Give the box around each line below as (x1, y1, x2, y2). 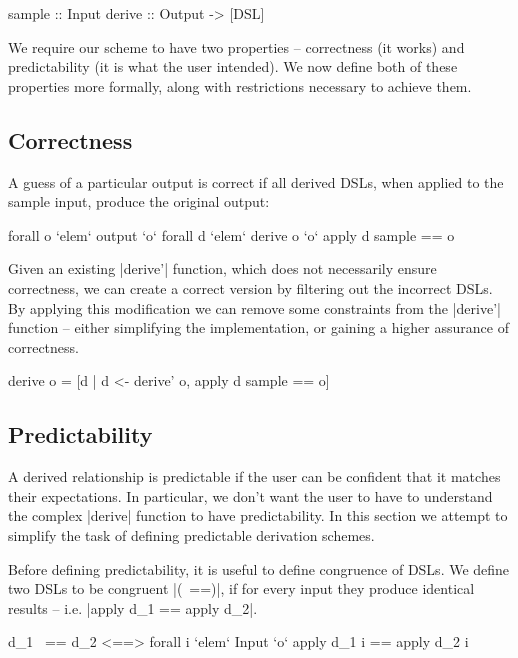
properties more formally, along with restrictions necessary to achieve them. (8, 75, 472, 96)
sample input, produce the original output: (8, 191, 270, 212)
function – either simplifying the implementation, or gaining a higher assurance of (8, 317, 509, 338)
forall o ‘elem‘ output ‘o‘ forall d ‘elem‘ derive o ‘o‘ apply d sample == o (8, 224, 455, 245)
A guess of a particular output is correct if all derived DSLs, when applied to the (8, 171, 504, 192)
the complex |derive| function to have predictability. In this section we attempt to (8, 505, 508, 526)
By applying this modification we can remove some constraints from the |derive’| (8, 297, 501, 318)
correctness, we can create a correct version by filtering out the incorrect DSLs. (8, 277, 493, 298)
